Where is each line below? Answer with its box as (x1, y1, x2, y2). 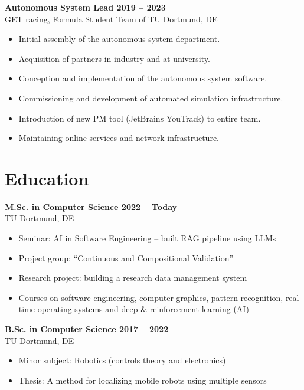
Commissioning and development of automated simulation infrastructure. (18, 91, 283, 104)
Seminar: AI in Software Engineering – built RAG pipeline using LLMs (18, 232, 276, 244)
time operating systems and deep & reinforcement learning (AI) (18, 303, 249, 315)
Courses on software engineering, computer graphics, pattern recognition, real (18, 291, 299, 303)
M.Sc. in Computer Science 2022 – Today (5, 200, 178, 212)
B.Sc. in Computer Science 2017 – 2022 (5, 323, 169, 335)
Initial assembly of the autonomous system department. (18, 32, 220, 45)
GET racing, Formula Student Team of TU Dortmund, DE (5, 12, 218, 25)
